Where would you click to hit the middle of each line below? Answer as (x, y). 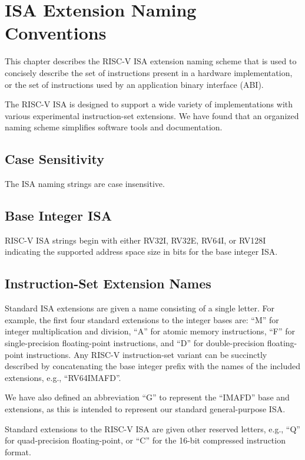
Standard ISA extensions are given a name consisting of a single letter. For (140, 308)
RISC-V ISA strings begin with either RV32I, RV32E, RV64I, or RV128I (135, 240)
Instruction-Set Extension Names (108, 283)
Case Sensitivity (54, 159)
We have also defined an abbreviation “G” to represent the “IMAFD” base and (147, 397)
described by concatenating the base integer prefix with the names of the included (153, 366)
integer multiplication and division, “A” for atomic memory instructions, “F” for (150, 331)
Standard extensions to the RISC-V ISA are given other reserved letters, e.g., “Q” (152, 428)
